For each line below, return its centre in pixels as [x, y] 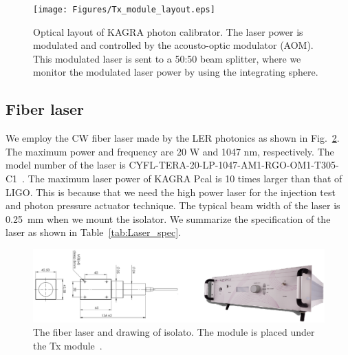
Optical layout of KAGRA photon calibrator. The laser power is [168, 31]
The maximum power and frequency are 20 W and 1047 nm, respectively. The [170, 151]
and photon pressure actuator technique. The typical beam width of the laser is [173, 205]
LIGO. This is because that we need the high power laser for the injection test [171, 192]
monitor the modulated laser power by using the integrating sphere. [176, 72]
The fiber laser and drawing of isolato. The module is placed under [174, 332]
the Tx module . [68, 345]
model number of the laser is [66, 165]
